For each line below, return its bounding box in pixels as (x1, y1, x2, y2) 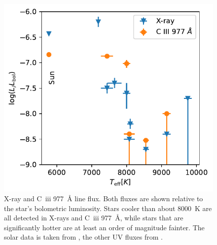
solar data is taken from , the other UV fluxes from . (4, 232, 163, 242)
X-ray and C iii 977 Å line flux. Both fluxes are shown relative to (4, 193, 203, 203)
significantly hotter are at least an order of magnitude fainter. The (4, 222, 205, 232)
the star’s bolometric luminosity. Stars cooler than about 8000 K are (4, 203, 212, 213)
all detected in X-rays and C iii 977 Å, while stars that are (4, 213, 183, 223)
